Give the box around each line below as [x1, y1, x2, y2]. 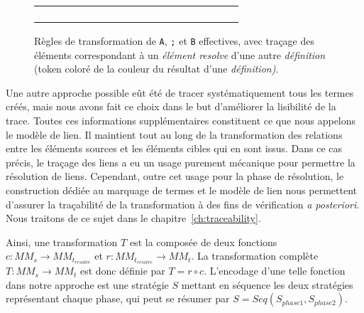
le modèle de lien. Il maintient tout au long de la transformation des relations [6, 127, 343, 142]
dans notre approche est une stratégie [6, 277, 169, 292]
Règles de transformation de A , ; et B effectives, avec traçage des [34, 33, 315, 48]
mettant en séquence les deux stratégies [181, 277, 353, 292]
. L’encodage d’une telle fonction [204, 263, 346, 278]
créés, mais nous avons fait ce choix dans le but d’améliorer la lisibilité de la [6, 99, 336, 114]
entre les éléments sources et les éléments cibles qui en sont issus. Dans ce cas [6, 141, 342, 156]
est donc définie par [79, 263, 165, 278]
